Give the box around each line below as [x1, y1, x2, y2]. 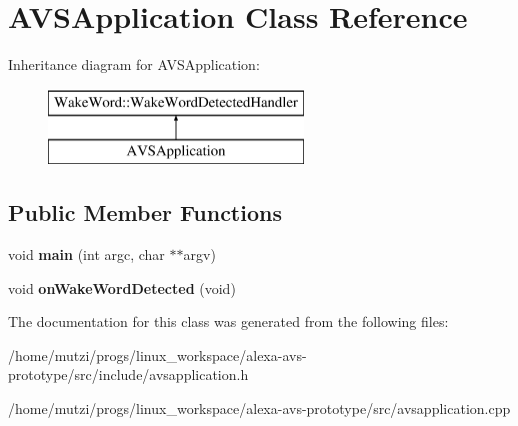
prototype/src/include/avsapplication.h [8, 364, 249, 385]
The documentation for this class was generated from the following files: [8, 311, 449, 332]
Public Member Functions [8, 197, 282, 228]
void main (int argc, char [8, 244, 165, 265]
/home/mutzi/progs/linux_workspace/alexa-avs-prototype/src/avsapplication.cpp [8, 398, 511, 419]
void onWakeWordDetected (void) [8, 277, 236, 298]
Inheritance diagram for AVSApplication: [8, 54, 260, 75]
